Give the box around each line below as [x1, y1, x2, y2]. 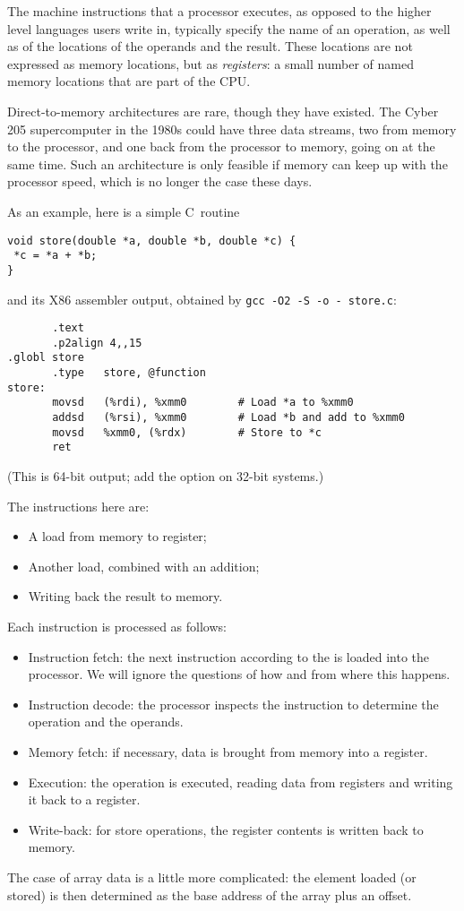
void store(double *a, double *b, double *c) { [7, 234, 296, 247]
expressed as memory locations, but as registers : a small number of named [7, 54, 414, 73]
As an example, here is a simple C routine [7, 202, 240, 220]
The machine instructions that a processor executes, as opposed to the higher [7, 2, 432, 20]
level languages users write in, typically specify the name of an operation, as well [7, 19, 451, 38]
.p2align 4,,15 [52, 336, 142, 349]
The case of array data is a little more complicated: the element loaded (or [7, 867, 417, 886]
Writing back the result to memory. [28, 587, 223, 606]
